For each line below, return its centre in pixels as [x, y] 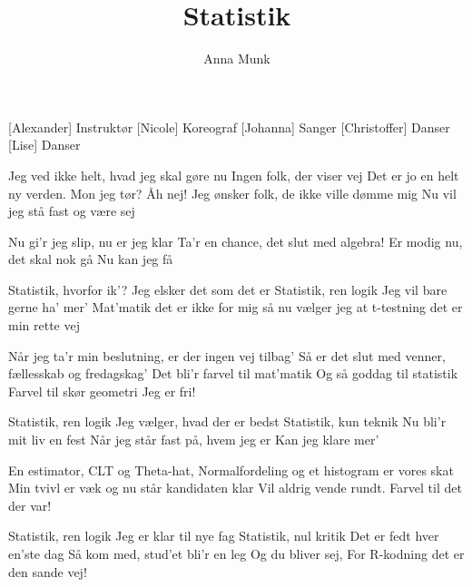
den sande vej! [48, 571]
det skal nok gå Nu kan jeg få [91, 259]
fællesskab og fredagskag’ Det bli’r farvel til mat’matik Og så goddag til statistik [233, 373]
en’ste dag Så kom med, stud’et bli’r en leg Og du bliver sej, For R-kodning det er [236, 553]
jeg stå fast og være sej [72, 211]
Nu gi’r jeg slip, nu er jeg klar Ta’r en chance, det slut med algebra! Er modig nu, [236, 241]
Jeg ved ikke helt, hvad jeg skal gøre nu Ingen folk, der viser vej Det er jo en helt [234, 175]
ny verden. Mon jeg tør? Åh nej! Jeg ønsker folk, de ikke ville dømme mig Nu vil [232, 193]
